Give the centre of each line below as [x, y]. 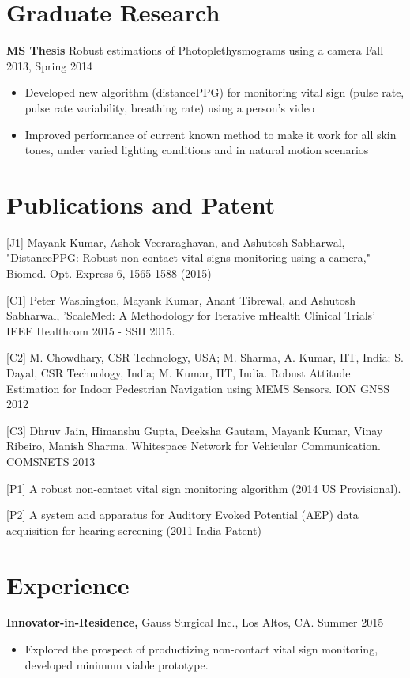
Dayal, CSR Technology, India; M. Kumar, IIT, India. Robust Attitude [179, 372]
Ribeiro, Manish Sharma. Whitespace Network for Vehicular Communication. [194, 446]
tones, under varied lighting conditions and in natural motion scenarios [197, 150]
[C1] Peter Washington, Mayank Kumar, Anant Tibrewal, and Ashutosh [181, 299]
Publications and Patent [141, 204]
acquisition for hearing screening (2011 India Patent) [134, 530]
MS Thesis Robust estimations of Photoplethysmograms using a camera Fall [195, 50]
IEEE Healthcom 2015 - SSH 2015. [91, 330]
